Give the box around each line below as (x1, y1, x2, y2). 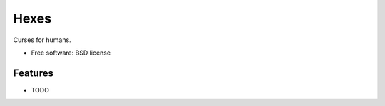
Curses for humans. (13, 36, 71, 44)
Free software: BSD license (31, 48, 111, 57)
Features (13, 67, 53, 79)
